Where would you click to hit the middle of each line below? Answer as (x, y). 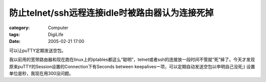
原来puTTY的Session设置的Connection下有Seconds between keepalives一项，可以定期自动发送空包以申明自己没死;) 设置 (132, 66)
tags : (15, 34)
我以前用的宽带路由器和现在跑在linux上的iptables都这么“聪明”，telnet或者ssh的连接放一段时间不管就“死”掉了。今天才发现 (132, 60)
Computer (58, 28)
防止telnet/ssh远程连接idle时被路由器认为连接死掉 (111, 13)
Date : (15, 41)
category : (19, 28)
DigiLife (56, 34)
